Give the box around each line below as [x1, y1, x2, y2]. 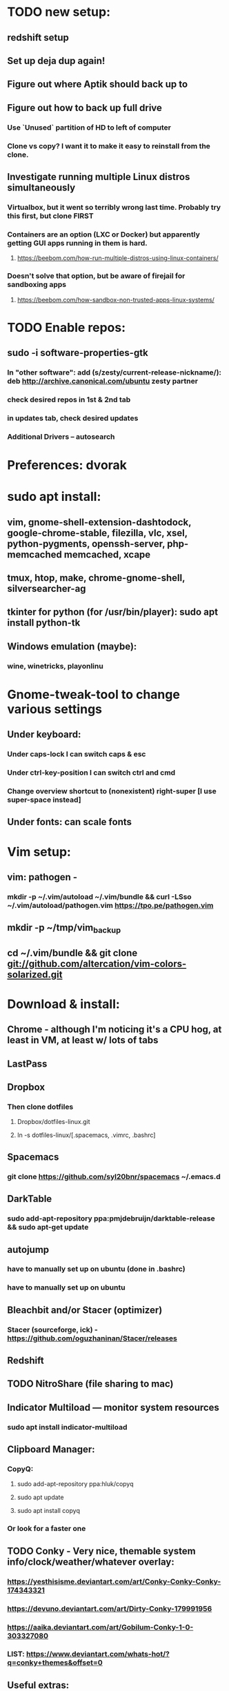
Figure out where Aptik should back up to [7, 79, 188, 90]
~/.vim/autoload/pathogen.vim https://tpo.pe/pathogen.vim [7, 900, 214, 910]
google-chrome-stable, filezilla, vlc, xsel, [7, 527, 188, 539]
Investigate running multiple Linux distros [7, 170, 190, 183]
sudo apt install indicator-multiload [7, 1422, 128, 1432]
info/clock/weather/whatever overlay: [7, 1556, 175, 1568]
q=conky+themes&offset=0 [7, 1658, 103, 1668]
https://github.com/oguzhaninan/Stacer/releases [7, 1333, 178, 1343]
